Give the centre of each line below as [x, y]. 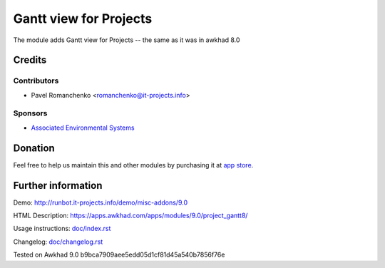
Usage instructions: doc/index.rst [62, 229]
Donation [34, 148]
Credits [30, 60]
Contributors [36, 81]
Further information [58, 185]
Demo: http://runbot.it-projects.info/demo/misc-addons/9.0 [101, 202]
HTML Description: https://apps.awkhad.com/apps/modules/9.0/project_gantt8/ [130, 216]
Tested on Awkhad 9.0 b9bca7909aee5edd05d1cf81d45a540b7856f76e [119, 255]
